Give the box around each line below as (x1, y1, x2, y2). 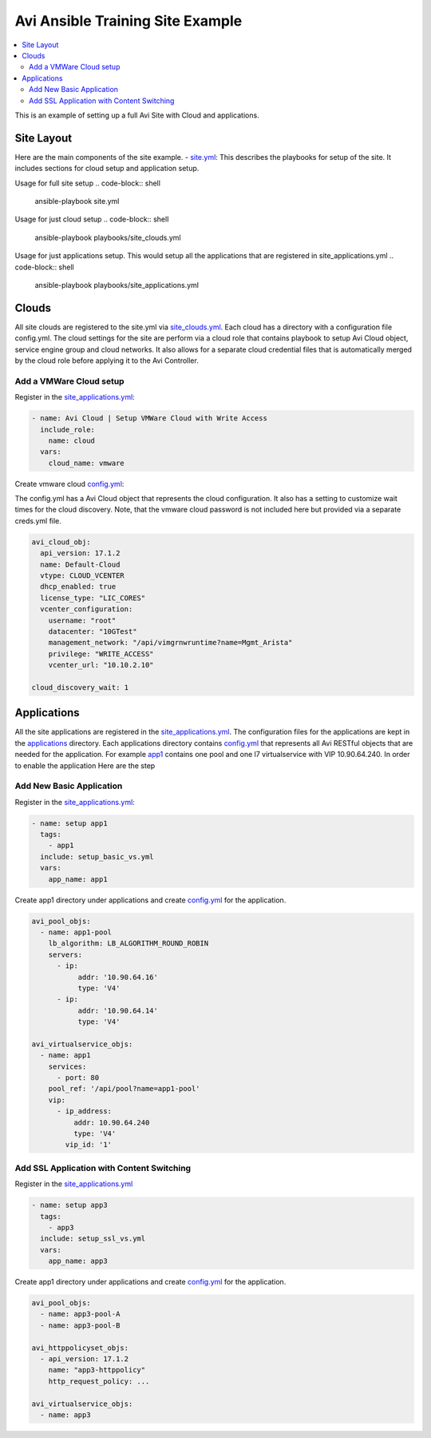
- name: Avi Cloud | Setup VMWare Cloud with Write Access (31, 414, 267, 423)
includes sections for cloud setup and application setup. (14, 164, 200, 173)
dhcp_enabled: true (40, 582, 117, 592)
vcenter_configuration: (40, 604, 133, 614)
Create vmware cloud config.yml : (14, 479, 125, 488)
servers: (48, 950, 83, 959)
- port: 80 (57, 1074, 100, 1082)
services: (48, 1062, 87, 1071)
